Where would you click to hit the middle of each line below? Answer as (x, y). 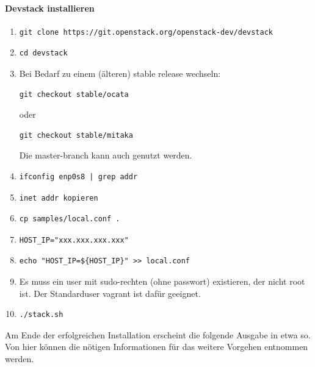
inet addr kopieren (59, 198)
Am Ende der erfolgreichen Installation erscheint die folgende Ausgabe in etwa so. (158, 334)
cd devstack (43, 53)
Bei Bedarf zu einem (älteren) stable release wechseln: (120, 73)
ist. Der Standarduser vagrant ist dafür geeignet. (110, 293)
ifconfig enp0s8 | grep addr (78, 176)
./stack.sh (41, 315)
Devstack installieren (50, 8)
